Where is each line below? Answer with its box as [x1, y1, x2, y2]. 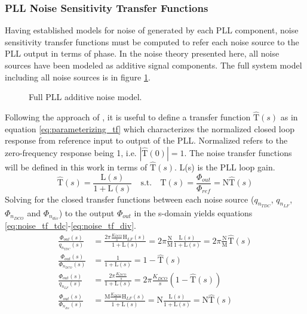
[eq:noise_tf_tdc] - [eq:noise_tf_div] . [5, 219, 136, 231]
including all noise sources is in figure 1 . [5, 70, 151, 83]
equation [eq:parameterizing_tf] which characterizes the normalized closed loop [5, 122, 294, 135]
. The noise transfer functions [184, 146, 292, 158]
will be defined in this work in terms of [5, 161, 148, 173]
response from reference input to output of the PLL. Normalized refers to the [5, 134, 288, 147]
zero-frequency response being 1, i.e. [5, 146, 137, 158]
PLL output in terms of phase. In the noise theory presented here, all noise [5, 47, 280, 60]
